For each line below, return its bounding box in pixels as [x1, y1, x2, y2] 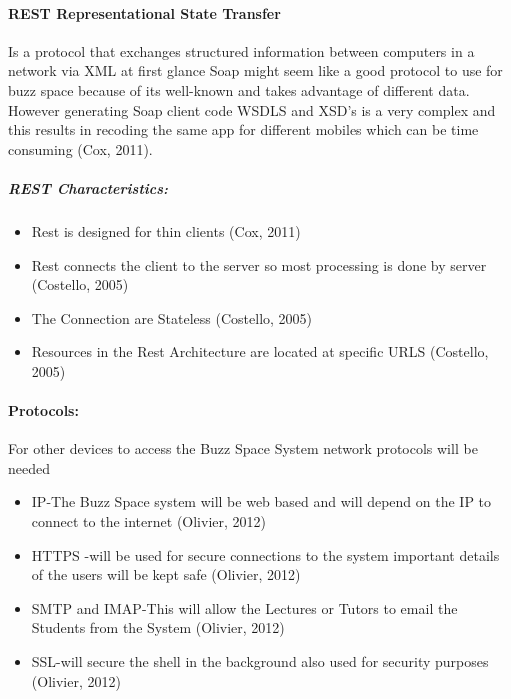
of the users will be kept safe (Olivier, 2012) [31, 564, 301, 585]
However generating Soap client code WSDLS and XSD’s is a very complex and [8, 99, 496, 120]
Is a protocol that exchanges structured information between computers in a [8, 40, 475, 61]
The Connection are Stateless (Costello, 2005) [31, 307, 313, 328]
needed [8, 457, 50, 478]
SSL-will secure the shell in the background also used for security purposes [31, 651, 489, 672]
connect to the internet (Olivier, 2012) [31, 511, 266, 532]
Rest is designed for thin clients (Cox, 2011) [31, 220, 301, 241]
